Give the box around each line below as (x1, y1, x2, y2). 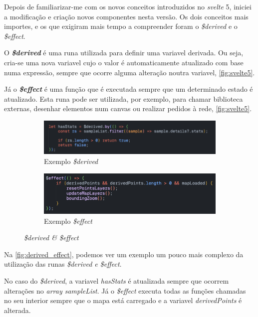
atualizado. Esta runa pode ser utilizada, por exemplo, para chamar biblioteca (4, 93, 243, 104)
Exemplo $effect (44, 215, 92, 226)
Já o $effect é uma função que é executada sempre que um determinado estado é (4, 84, 253, 94)
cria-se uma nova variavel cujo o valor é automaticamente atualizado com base (4, 57, 244, 67)
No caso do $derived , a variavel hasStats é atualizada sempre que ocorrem (4, 275, 229, 286)
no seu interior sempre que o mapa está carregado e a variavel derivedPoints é (4, 295, 242, 306)
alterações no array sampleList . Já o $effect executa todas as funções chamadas (4, 285, 246, 296)
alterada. (4, 305, 31, 315)
